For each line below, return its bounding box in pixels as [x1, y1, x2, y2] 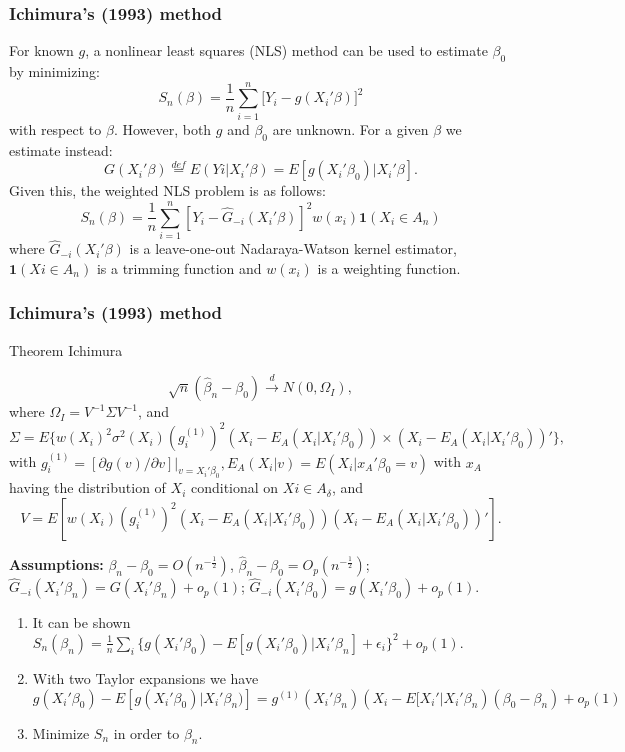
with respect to [9, 118, 102, 139]
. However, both [113, 118, 212, 139]
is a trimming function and [96, 257, 262, 278]
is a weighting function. [317, 257, 461, 278]
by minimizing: [9, 61, 101, 82]
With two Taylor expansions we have [32, 667, 259, 688]
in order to [113, 722, 180, 743]
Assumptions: [9, 554, 104, 575]
